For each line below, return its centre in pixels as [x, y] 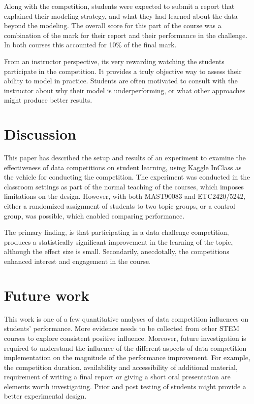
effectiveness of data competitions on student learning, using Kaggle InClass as [123, 167]
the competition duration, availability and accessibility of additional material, [121, 367]
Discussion [40, 134]
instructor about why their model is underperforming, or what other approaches [125, 90]
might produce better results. [48, 100]
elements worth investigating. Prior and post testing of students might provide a [125, 386]
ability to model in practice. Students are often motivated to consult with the [121, 81]
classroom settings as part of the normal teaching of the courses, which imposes [124, 186]
